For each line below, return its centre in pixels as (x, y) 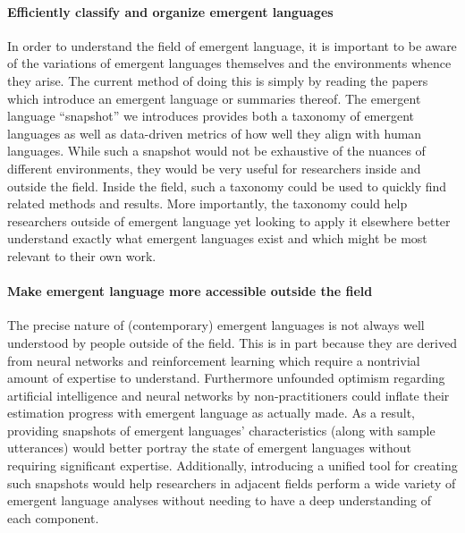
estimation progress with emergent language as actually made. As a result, (211, 413)
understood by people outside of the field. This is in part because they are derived (232, 342)
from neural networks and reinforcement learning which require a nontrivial (214, 360)
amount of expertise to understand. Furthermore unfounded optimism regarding (226, 378)
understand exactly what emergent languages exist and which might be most (217, 238)
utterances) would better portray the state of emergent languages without (209, 448)
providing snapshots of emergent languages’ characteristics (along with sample (221, 430)
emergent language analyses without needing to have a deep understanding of (219, 500)
